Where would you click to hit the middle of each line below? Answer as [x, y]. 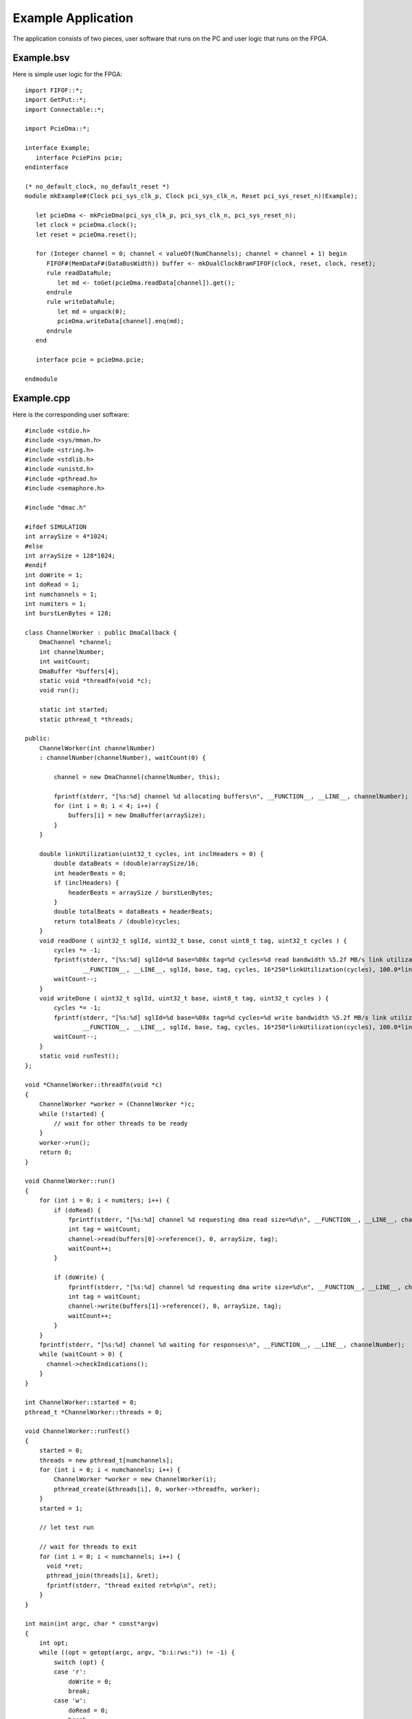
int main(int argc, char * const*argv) [92, 1624]
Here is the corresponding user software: [71, 415]
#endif [36, 565]
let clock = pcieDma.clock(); [86, 225]
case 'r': [70, 1672]
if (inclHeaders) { [87, 883]
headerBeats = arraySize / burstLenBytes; [141, 893]
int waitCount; [65, 661]
